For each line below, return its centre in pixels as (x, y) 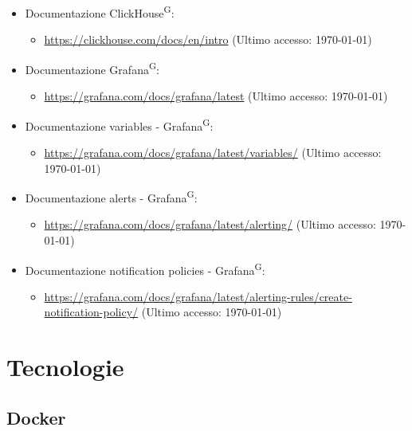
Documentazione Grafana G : (92, 68)
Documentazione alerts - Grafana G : (111, 196)
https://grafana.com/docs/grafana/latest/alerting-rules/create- (198, 296)
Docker (36, 417)
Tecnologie (65, 367)
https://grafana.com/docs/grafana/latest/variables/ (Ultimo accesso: (213, 152)
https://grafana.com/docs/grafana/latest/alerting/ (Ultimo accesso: (210, 224)
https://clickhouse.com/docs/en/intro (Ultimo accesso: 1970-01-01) (208, 39)
